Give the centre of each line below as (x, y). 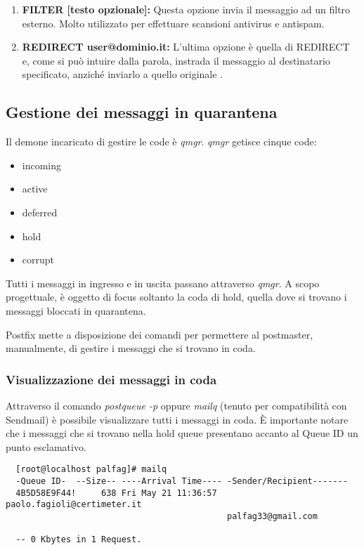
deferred (40, 212)
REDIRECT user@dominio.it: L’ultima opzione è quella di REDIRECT (186, 47)
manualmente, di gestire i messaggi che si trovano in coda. (131, 348)
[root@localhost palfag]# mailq (91, 470)
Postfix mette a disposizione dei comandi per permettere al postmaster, (160, 334)
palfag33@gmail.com (272, 516)
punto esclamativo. (46, 446)
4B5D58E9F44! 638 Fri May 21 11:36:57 (116, 493)
